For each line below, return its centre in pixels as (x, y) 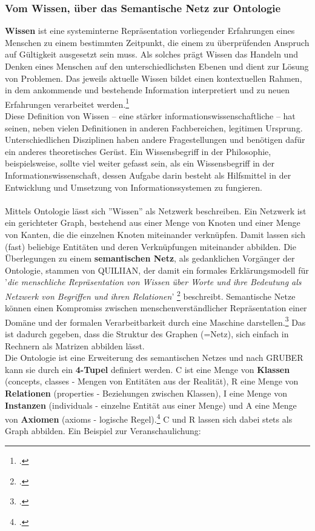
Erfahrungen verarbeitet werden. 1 (67, 103)
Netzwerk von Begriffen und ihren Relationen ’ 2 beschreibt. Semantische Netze (150, 295)
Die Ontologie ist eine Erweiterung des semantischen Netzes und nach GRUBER (154, 358)
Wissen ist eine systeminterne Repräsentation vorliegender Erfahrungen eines (150, 31)
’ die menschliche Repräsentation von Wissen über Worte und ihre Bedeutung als (153, 282)
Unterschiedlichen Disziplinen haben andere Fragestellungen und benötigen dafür (155, 140)
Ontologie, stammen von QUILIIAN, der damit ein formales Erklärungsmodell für (157, 270)
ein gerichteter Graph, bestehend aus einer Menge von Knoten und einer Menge (153, 223)
